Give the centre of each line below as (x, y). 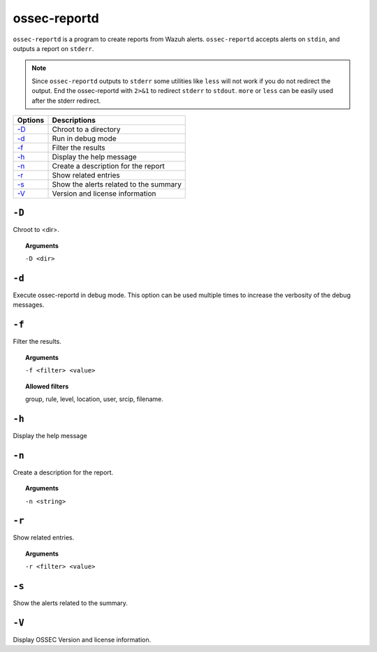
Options (31, 120)
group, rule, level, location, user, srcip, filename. (94, 399)
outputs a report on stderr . (53, 48)
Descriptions (74, 120)
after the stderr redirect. (66, 101)
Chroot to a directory (86, 129)
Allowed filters (47, 386)
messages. (29, 305)
